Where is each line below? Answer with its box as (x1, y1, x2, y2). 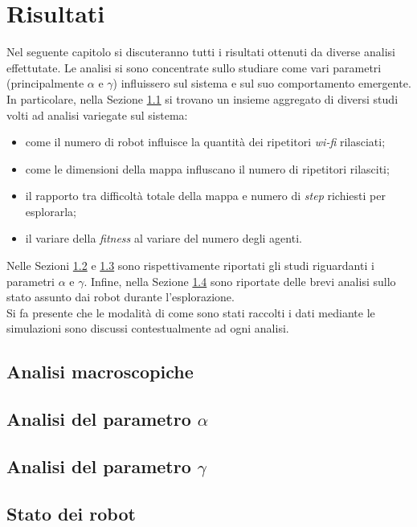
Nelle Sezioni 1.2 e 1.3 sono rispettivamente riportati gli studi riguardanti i (6, 257, 374, 274)
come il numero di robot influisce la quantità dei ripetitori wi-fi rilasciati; (25, 133, 386, 150)
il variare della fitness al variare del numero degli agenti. (25, 230, 302, 247)
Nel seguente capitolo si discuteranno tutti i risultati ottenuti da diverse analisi (6, 43, 395, 60)
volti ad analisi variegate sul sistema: (6, 106, 188, 123)
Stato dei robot (6, 500, 136, 525)
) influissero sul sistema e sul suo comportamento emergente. (112, 75, 411, 92)
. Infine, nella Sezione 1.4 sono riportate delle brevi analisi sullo (84, 272, 396, 289)
